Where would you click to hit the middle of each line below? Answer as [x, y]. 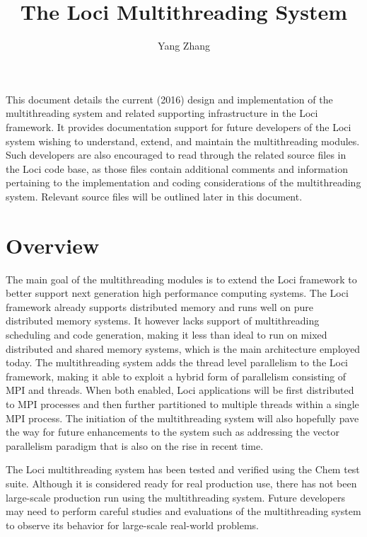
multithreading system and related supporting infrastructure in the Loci [162, 113]
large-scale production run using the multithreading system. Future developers [175, 497]
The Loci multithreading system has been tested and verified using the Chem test [183, 469]
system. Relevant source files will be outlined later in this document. [154, 196]
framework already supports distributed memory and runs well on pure [160, 306]
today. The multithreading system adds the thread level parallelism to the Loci [177, 362]
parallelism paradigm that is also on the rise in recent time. [135, 445]
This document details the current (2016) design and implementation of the [169, 99]
